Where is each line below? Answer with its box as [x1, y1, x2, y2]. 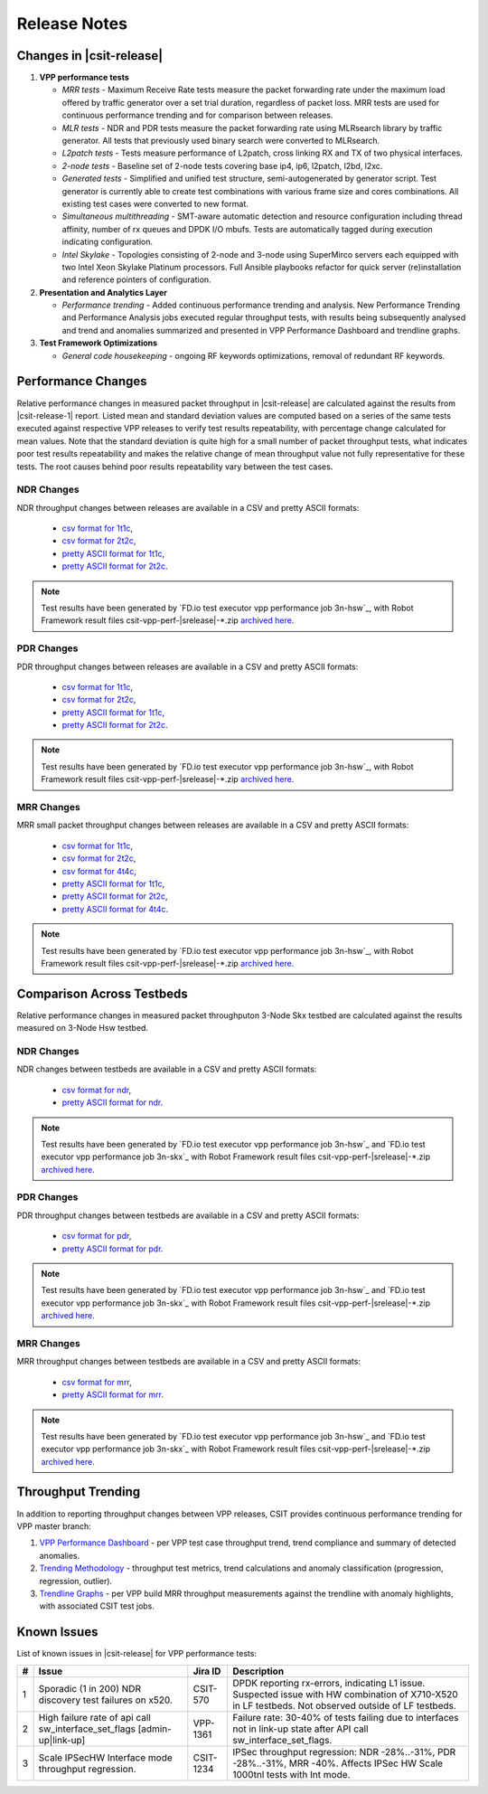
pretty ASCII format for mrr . [61, 1389, 164, 1401]
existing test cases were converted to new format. [61, 198, 249, 209]
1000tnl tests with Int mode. [231, 1768, 351, 1780]
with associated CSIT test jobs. [39, 1600, 155, 1611]
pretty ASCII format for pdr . [61, 1243, 164, 1254]
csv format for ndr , [61, 1084, 132, 1095]
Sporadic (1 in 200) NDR [38, 1682, 142, 1695]
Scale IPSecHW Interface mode [38, 1751, 174, 1763]
